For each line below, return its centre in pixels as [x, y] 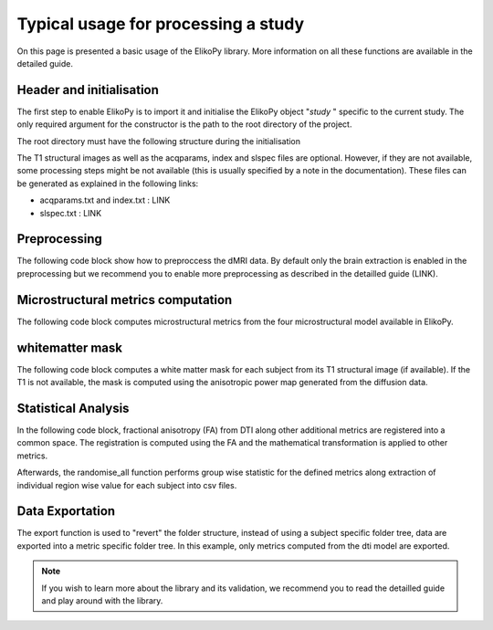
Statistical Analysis [73, 408]
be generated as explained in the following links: [108, 184]
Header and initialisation [88, 90]
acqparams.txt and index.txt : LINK [105, 200]
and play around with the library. [102, 601]
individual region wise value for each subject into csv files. [127, 485]
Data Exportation [66, 511]
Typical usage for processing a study [161, 24]
